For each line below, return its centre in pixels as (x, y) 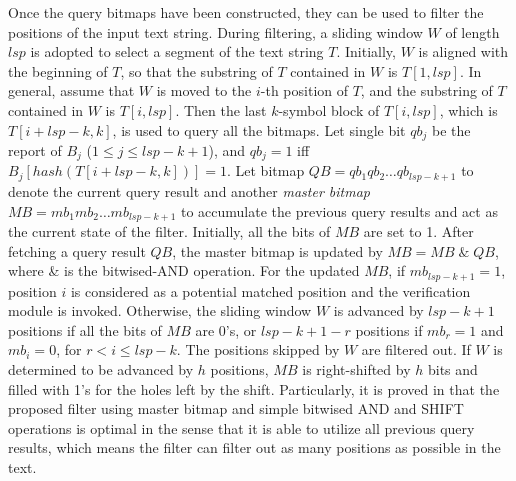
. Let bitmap (265, 170)
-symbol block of (329, 109)
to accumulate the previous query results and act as (339, 210)
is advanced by (378, 310)
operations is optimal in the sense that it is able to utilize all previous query (241, 427)
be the (451, 129)
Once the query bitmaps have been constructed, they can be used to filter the (246, 12)
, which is (468, 109)
